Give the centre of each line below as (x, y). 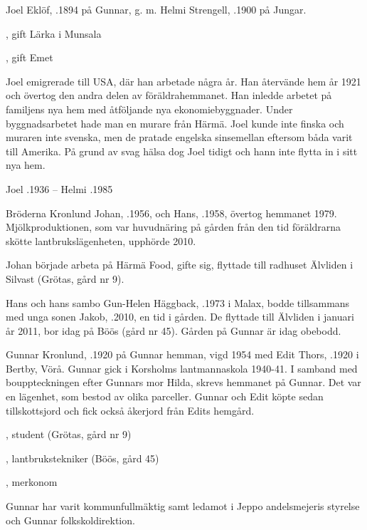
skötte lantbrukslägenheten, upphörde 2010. (101, 240)
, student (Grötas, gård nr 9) (69, 434)
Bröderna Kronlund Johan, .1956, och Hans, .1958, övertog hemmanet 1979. (171, 213)
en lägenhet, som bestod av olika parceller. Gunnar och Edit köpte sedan (165, 396)
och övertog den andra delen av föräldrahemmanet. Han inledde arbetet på (169, 95)
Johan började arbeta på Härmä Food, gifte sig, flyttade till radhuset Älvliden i (180, 265)
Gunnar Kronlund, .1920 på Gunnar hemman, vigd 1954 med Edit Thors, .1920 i (182, 354)
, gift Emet (30, 57)
